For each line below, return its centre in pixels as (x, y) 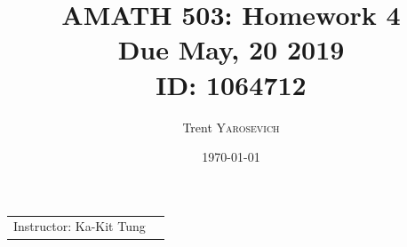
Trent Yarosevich (231, 127)
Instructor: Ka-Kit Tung (80, 226)
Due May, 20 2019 (231, 49)
